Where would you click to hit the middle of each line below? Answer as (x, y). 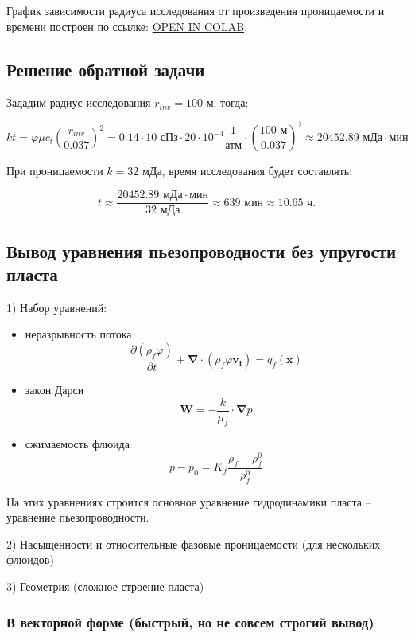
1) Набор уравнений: (57, 307)
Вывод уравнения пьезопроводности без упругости (202, 250)
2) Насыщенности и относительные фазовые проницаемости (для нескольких (194, 543)
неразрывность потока (78, 334)
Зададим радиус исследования (79, 102)
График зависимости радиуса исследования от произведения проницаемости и (196, 10)
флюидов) (30, 559)
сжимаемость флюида (77, 444)
